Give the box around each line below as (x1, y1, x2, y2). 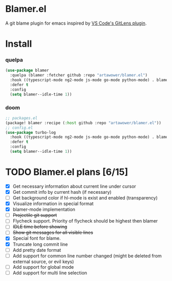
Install (5, 38, 32, 50)
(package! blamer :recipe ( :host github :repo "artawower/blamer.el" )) (5, 120, 161, 126)
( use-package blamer (5, 68, 50, 73)
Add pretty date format (12, 247, 61, 253)
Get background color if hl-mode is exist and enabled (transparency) (12, 195, 158, 201)
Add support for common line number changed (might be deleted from (12, 252, 162, 259)
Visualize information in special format (12, 200, 94, 207)
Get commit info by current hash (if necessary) (12, 189, 112, 195)
